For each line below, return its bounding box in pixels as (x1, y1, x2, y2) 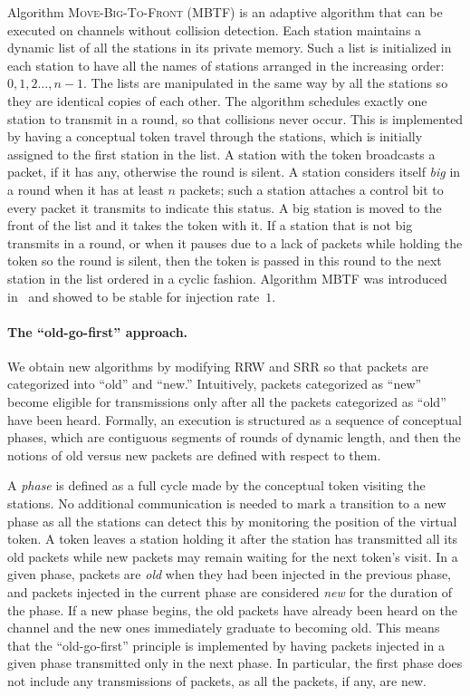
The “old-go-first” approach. (7, 322, 188, 341)
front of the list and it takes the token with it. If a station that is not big (7, 216, 413, 235)
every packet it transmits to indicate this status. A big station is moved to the (7, 198, 442, 217)
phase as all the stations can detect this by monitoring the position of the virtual (7, 511, 457, 530)
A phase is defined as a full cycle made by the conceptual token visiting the (7, 476, 426, 495)
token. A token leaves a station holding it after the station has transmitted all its (7, 529, 458, 548)
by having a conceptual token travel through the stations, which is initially (7, 127, 423, 146)
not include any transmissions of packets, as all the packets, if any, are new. (7, 671, 427, 690)
